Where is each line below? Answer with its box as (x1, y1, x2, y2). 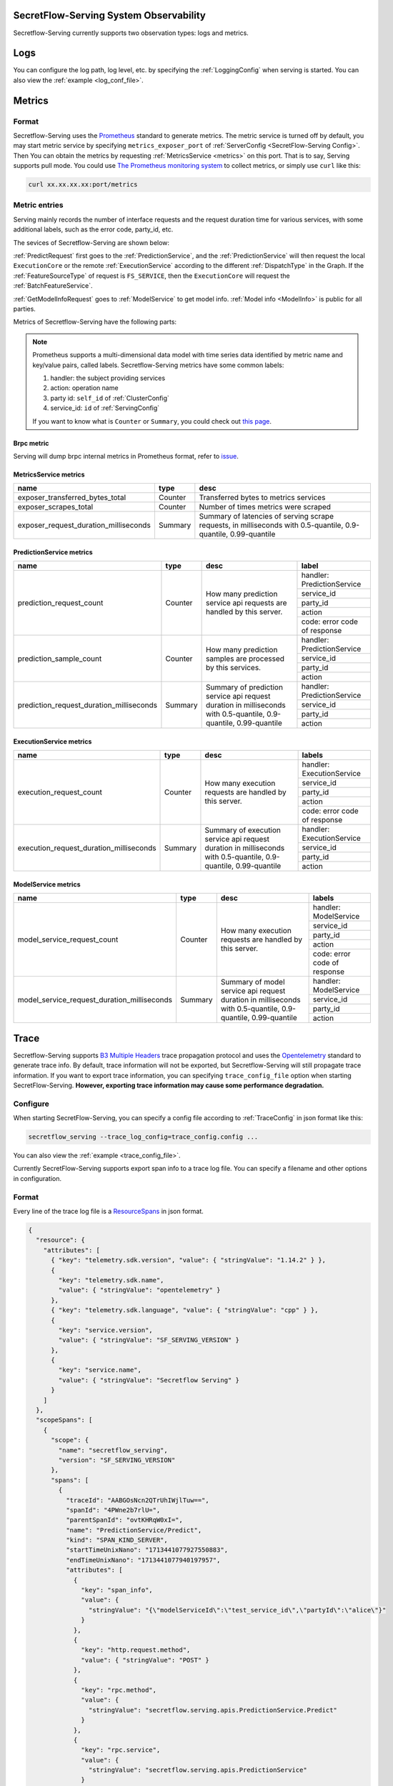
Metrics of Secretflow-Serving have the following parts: (13, 318, 177, 326)
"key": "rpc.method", (81, 1686, 157, 1694)
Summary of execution (204, 825, 282, 835)
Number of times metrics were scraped (199, 502, 332, 512)
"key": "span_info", (81, 1586, 153, 1595)
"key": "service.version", (58, 1326, 153, 1334)
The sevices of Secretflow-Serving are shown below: (13, 238, 170, 246)
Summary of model (220, 977, 285, 987)
